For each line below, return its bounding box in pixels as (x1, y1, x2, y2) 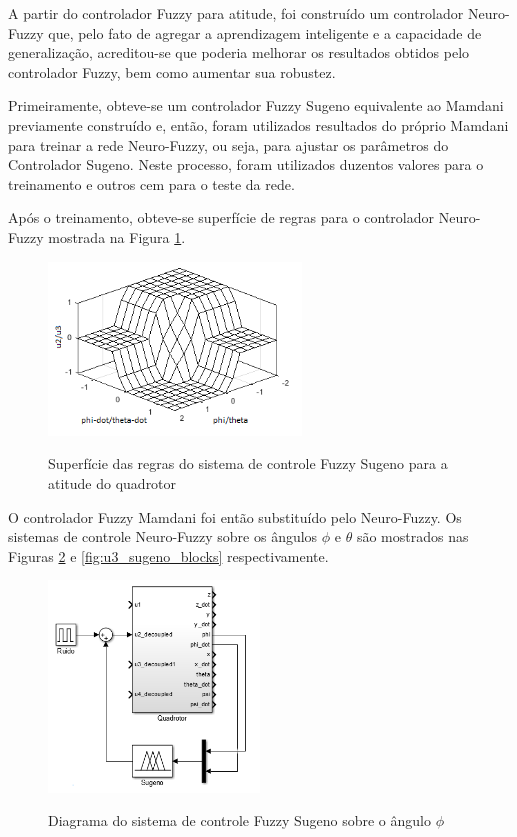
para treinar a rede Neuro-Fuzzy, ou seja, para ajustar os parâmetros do (8, 134, 449, 155)
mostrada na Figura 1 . (48, 226, 186, 247)
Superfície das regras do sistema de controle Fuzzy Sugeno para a (48, 453, 448, 474)
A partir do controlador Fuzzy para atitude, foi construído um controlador (8, 3, 464, 23)
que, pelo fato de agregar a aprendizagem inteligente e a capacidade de (48, 22, 482, 43)
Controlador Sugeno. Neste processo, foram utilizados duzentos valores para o (8, 154, 484, 175)
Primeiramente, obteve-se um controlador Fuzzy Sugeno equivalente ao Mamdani (8, 95, 504, 116)
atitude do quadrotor (48, 472, 177, 493)
